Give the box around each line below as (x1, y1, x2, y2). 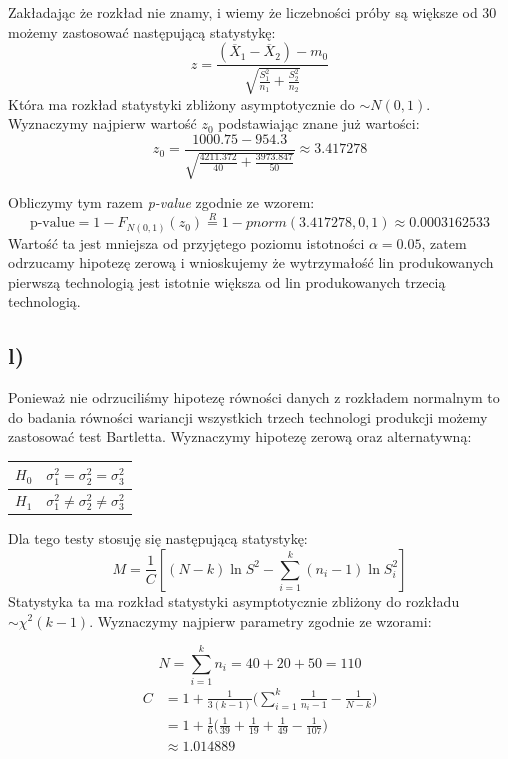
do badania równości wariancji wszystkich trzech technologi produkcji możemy (8, 406, 488, 427)
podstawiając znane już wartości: (218, 113, 420, 134)
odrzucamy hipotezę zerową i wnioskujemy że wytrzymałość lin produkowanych (8, 252, 494, 273)
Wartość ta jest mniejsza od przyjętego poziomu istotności (8, 232, 365, 253)
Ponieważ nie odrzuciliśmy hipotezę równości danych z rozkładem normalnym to (8, 387, 500, 408)
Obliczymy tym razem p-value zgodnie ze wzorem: (8, 192, 315, 213)
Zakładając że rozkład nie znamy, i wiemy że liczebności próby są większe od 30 (8, 2, 497, 22)
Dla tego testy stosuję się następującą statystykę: (8, 528, 308, 549)
